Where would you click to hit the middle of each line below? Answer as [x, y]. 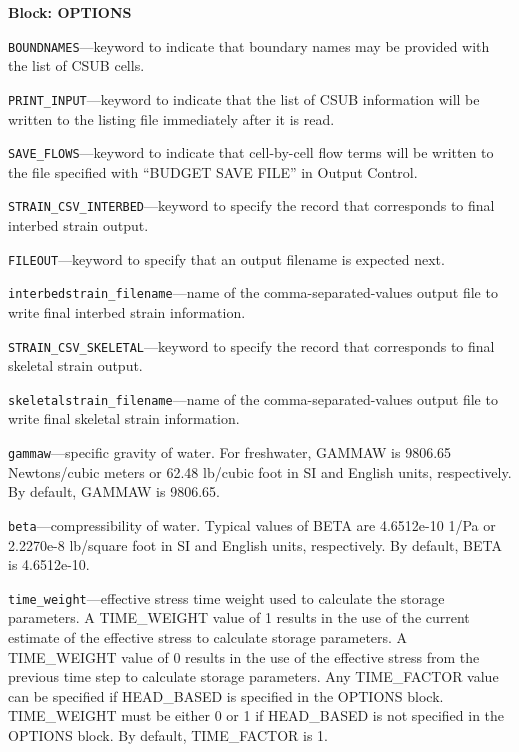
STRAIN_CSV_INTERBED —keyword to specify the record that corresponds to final [251, 205]
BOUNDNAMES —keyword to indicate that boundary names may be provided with [249, 45]
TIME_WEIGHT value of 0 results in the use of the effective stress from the [244, 656]
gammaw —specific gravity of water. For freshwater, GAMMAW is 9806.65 [230, 452]
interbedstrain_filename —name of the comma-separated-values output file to [253, 292]
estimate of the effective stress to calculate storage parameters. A [208, 636]
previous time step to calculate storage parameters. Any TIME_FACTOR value [253, 676]
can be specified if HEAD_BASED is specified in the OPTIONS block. [226, 695]
